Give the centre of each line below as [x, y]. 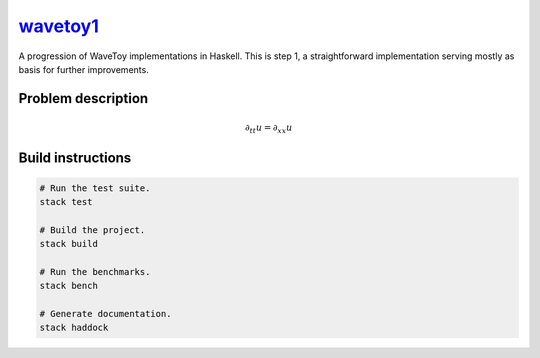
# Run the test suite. [95, 188]
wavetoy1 [59, 26]
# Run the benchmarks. [95, 271]
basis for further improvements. [83, 69]
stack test [66, 201]
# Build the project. [92, 229]
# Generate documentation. [105, 314]
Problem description [83, 98]
